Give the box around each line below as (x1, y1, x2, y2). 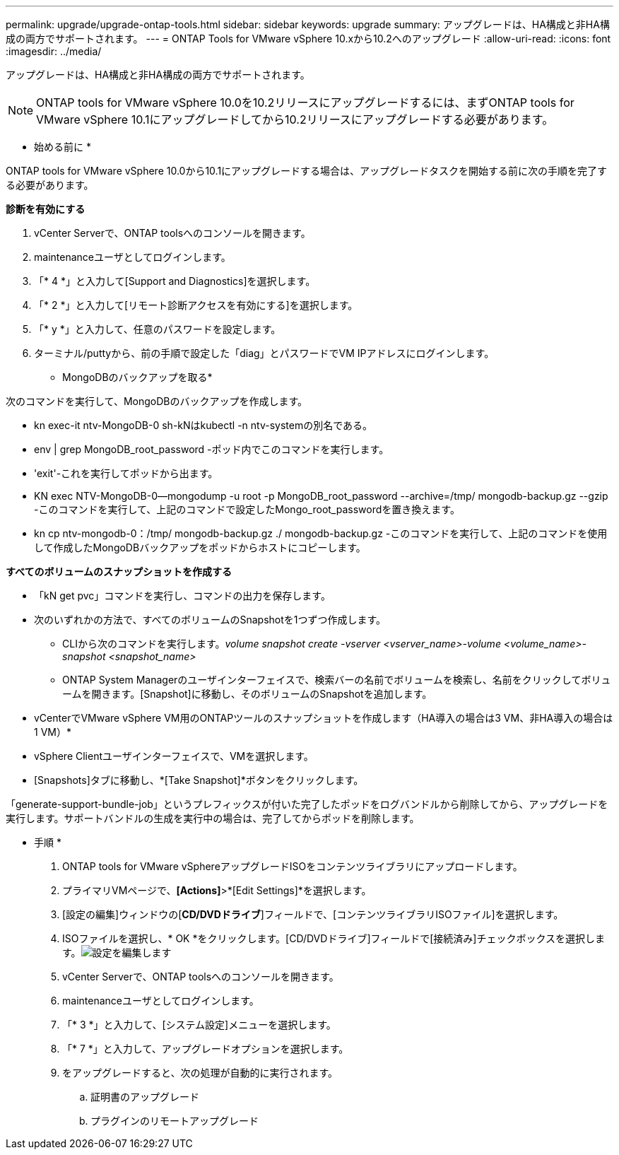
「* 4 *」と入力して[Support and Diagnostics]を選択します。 (34, 275, 316, 287)
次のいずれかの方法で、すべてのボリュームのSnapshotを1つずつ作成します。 (34, 614, 387, 626)
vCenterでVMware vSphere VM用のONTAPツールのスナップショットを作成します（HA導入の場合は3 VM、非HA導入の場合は (34, 712, 613, 724)
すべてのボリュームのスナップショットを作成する (6, 565, 232, 577)
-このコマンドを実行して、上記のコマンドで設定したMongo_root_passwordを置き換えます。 (34, 503, 460, 515)
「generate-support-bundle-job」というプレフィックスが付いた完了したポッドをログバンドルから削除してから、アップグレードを (6, 798, 608, 810)
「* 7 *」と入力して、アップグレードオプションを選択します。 (62, 1043, 349, 1055)
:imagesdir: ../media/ (6, 45, 102, 57)
